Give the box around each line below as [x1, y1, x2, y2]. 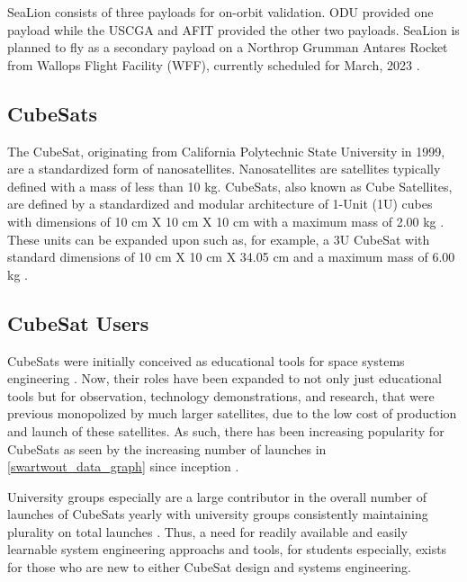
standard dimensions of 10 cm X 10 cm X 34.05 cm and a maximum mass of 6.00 [7, 247, 455, 266]
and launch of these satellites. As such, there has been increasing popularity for [7, 421, 445, 440]
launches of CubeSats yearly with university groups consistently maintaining [7, 505, 428, 524]
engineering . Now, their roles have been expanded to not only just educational [7, 369, 442, 388]
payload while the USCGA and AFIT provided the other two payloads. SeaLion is [7, 20, 460, 39]
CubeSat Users [7, 309, 149, 336]
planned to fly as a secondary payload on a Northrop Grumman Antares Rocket [7, 38, 448, 57]
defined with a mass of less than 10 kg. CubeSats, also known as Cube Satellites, [7, 176, 453, 195]
